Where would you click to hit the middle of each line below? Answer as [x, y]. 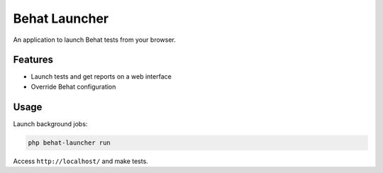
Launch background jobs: [50, 123]
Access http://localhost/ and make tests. [81, 161]
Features [33, 60]
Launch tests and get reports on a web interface [101, 77]
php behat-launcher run [70, 143]
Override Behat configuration [73, 86]
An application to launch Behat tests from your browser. [95, 40]
